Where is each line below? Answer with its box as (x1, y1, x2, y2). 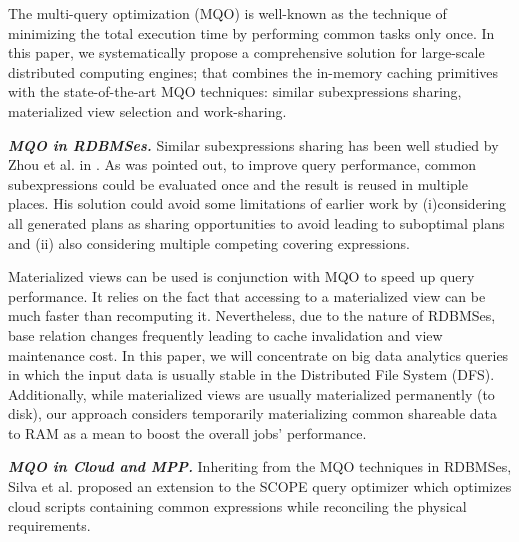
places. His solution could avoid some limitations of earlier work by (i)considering (8, 193, 507, 214)
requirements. (8, 515, 91, 536)
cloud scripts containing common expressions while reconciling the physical (8, 495, 467, 516)
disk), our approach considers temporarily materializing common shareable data (8, 403, 498, 424)
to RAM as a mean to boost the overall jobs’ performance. (8, 422, 367, 443)
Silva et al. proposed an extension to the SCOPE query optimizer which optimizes (8, 476, 512, 497)
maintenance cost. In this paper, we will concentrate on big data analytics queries (8, 344, 509, 365)
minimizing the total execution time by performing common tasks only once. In (8, 22, 495, 43)
